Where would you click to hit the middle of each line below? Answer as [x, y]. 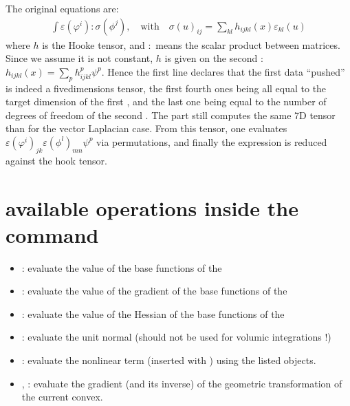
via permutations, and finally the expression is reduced [212, 141]
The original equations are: [62, 8]
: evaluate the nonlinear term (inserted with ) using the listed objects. [169, 360]
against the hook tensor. [56, 160]
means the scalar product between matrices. [248, 44]
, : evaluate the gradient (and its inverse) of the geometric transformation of [182, 383]
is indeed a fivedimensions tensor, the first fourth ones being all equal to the [166, 88]
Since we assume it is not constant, [79, 58]
